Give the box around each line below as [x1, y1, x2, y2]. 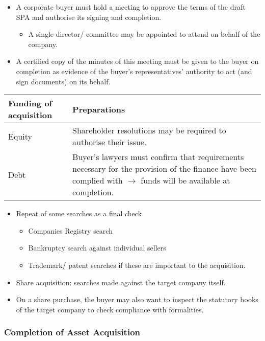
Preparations [72, 103, 125, 115]
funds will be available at [141, 174, 230, 187]
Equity [8, 130, 32, 142]
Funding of [8, 97, 52, 109]
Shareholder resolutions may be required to [72, 124, 226, 137]
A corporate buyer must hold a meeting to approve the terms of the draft [16, 2, 246, 12]
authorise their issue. [72, 136, 147, 148]
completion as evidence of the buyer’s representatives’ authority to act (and [16, 65, 252, 76]
